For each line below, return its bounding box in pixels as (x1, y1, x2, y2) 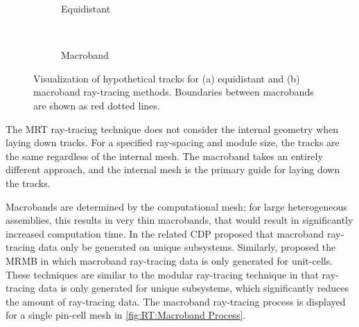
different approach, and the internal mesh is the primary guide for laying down (6, 162, 340, 177)
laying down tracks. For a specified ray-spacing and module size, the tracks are (6, 135, 340, 150)
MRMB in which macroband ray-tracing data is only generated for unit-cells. (6, 253, 333, 267)
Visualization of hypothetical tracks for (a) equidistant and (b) (33, 71, 300, 85)
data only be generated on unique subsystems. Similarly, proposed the (38, 240, 336, 254)
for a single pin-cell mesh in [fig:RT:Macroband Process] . (6, 308, 246, 322)
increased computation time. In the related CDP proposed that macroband (6, 226, 324, 240)
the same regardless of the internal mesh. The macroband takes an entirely (6, 148, 323, 163)
